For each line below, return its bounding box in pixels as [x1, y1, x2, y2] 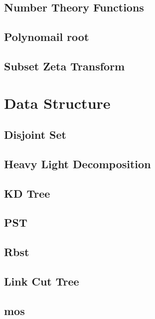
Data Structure [4, 92, 111, 113]
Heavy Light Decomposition [4, 156, 151, 171]
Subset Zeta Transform [4, 58, 125, 73]
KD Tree [4, 185, 50, 201]
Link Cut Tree [4, 274, 79, 289]
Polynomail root [4, 29, 89, 44]
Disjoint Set [4, 127, 66, 142]
